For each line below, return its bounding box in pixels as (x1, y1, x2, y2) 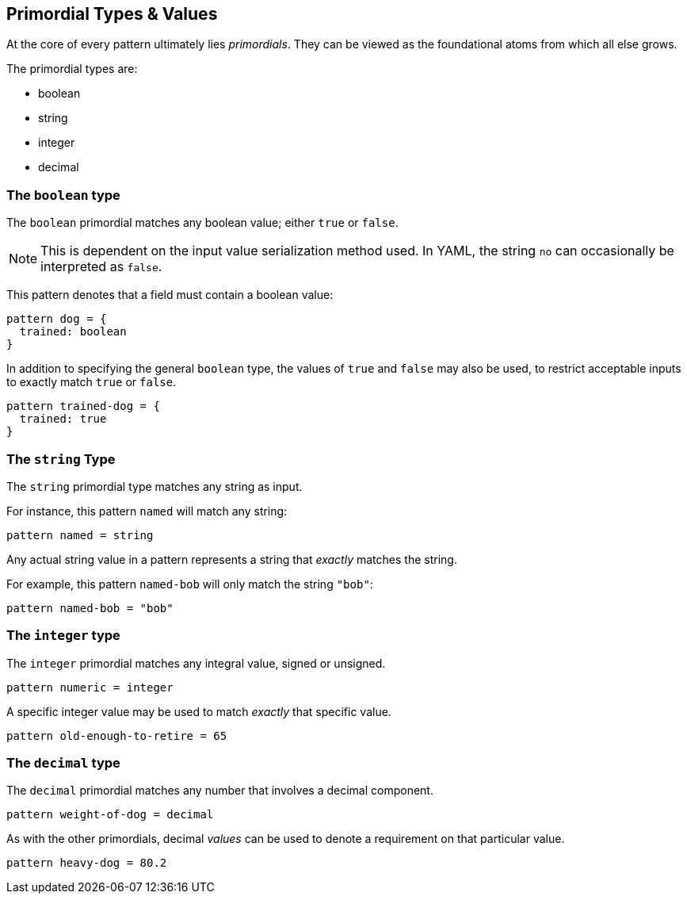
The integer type (6, 627, 120, 644)
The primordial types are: (6, 62, 138, 76)
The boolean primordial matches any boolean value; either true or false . (6, 216, 399, 230)
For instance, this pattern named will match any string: (6, 504, 288, 518)
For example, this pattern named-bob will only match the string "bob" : (6, 576, 373, 591)
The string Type (6, 450, 116, 467)
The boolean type (6, 186, 120, 203)
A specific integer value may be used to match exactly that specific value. (6, 704, 391, 718)
